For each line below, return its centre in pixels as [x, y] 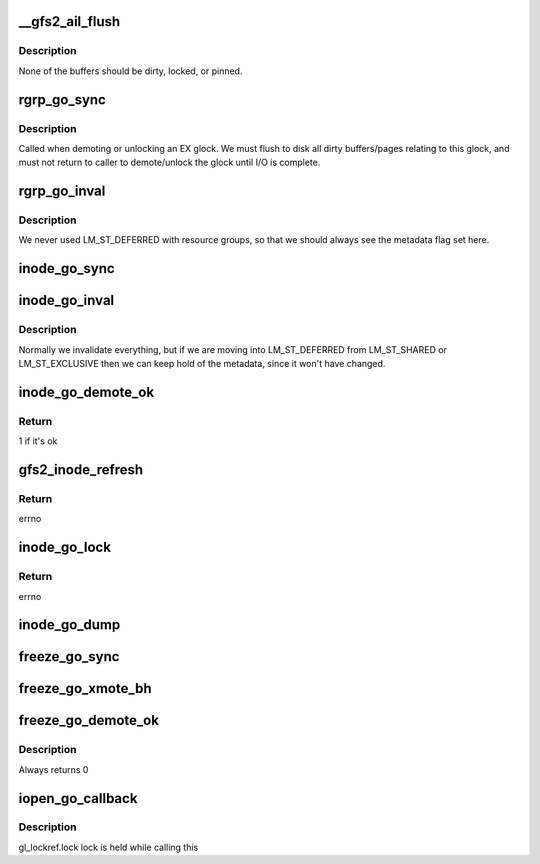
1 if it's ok [38, 441]
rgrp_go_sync [62, 99]
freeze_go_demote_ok [89, 720]
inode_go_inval [66, 300]
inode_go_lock [65, 547]
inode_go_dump [69, 625]
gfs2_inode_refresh [81, 469]
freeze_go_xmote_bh [85, 688]
